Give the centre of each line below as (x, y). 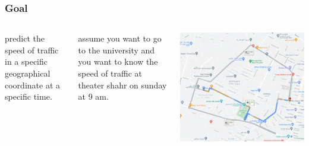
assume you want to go (120, 38)
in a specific (26, 61)
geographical (28, 73)
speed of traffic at (110, 73)
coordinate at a (32, 85)
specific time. (29, 96)
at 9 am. (93, 96)
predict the (25, 38)
